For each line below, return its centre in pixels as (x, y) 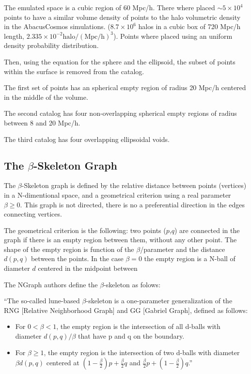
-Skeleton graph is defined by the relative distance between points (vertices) (134, 185)
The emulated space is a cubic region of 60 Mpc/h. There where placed (110, 7)
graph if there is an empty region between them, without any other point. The (120, 240)
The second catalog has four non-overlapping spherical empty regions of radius (120, 113)
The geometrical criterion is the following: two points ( (85, 230)
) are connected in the (207, 230)
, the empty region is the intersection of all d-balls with (138, 326)
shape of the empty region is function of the (69, 249)
